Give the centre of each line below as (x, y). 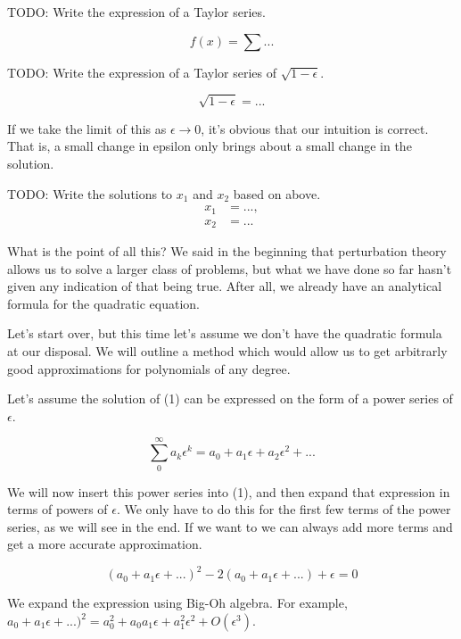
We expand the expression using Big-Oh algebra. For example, (177, 603)
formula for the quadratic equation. (103, 303)
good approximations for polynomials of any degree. (149, 368)
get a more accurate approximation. (105, 544)
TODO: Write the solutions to (90, 193)
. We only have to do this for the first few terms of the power (284, 509)
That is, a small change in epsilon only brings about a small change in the (210, 146)
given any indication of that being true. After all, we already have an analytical (225, 286)
